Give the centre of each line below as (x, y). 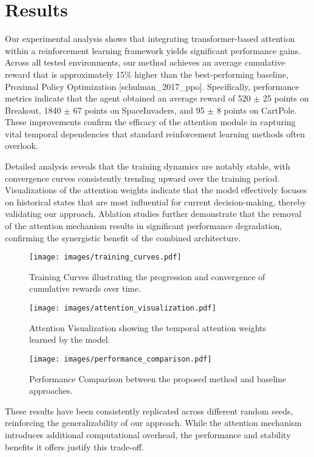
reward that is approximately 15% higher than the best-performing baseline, (147, 74)
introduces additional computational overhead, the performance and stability (148, 434)
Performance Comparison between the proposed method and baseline (158, 378)
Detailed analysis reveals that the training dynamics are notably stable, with (148, 166)
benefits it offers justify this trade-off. (75, 446)
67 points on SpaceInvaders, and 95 (139, 110)
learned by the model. (70, 339)
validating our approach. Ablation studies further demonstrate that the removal (153, 214)
